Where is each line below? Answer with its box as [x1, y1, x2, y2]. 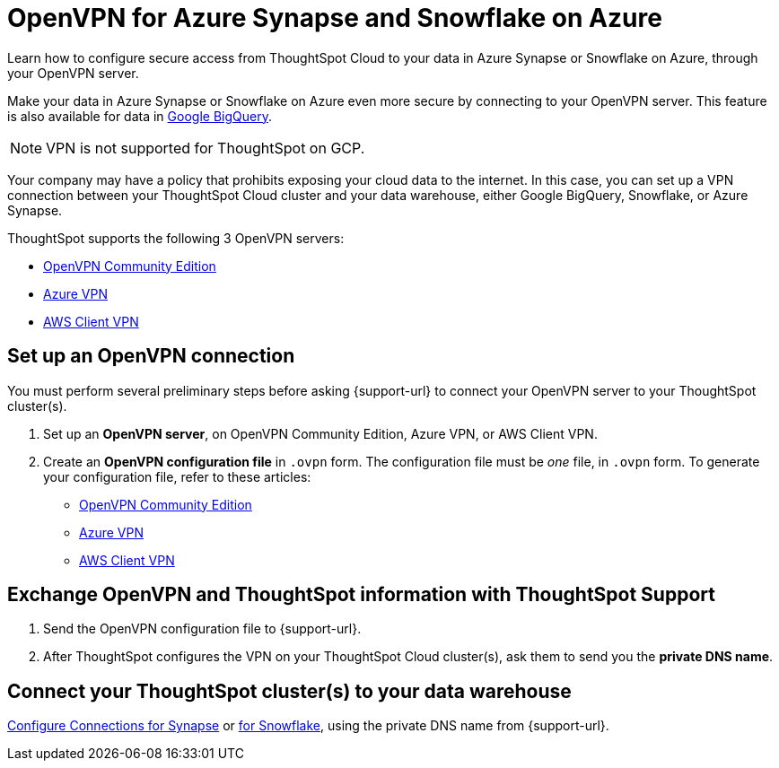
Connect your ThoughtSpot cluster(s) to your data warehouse [7, 679, 572, 703]
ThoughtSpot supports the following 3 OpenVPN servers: [7, 230, 345, 246]
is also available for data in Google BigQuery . [7, 108, 272, 124]
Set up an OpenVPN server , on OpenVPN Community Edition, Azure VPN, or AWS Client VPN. [43, 425, 598, 441]
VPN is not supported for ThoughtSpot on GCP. [46, 138, 365, 157]
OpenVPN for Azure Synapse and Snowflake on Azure [7, 3, 662, 33]
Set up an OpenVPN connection [7, 345, 295, 368]
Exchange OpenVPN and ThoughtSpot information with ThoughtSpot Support [7, 583, 715, 607]
